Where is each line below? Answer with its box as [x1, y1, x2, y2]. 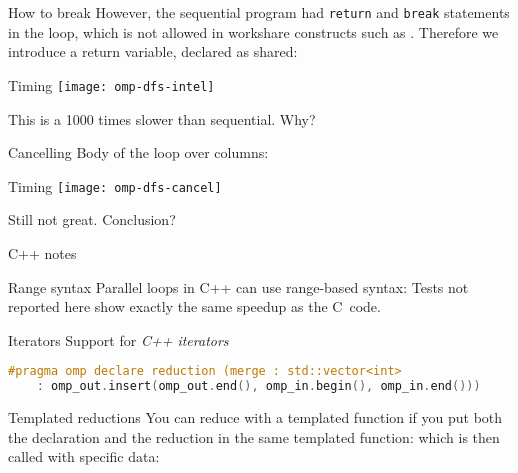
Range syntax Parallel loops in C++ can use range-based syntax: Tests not [8, 276, 469, 297]
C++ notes [8, 242, 77, 263]
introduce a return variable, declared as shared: [8, 41, 298, 62]
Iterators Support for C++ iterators [8, 329, 229, 350]
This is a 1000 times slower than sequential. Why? [8, 108, 316, 129]
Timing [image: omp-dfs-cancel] [8, 175, 222, 196]
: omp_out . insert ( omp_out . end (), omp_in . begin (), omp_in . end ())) [36, 379, 481, 394]
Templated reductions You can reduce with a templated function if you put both [8, 407, 503, 428]
